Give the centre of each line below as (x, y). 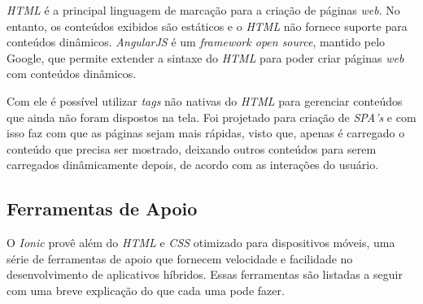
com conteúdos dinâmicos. (72, 74)
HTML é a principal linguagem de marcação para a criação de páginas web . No (203, 10)
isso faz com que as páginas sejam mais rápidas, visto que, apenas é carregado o (206, 133)
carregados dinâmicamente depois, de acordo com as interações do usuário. (193, 165)
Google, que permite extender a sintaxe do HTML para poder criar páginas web (205, 57)
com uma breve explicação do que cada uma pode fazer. (146, 290)
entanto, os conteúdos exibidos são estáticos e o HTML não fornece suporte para (207, 26)
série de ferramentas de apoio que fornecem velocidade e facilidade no (180, 258)
